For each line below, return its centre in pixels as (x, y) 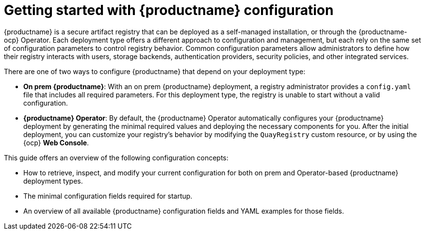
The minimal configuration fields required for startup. (108, 196)
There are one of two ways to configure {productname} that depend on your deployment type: (155, 71)
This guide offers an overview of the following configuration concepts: (116, 157)
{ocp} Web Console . (56, 142)
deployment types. (53, 181)
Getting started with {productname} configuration (169, 10)
